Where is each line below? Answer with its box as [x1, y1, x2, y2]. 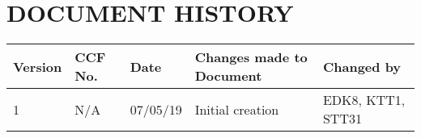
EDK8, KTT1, [322, 90, 406, 110]
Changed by [322, 56, 402, 76]
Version [13, 56, 62, 76]
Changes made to [194, 48, 308, 67]
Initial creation [194, 99, 279, 119]
